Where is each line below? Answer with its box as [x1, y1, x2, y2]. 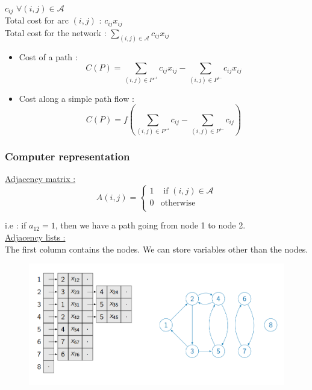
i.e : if [5, 219, 27, 231]
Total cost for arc [5, 14, 69, 27]
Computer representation [5, 148, 130, 163]
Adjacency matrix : [5, 172, 76, 185]
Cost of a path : [19, 50, 78, 63]
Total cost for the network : [5, 26, 107, 39]
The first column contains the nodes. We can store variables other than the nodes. [5, 242, 308, 255]
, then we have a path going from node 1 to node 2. [55, 219, 246, 231]
